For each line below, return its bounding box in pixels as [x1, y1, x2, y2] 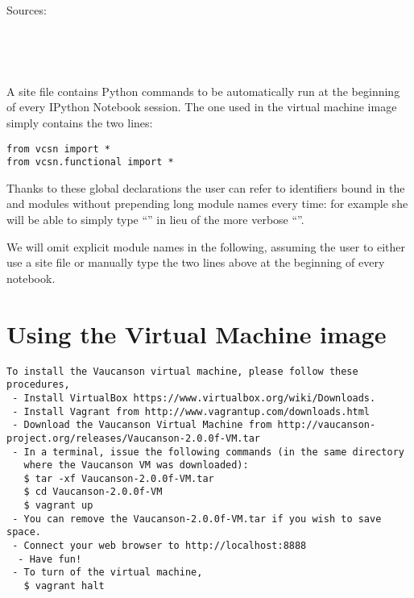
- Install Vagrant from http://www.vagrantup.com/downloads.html [12, 405, 371, 417]
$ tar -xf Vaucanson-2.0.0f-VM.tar [23, 472, 214, 484]
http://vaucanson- [277, 419, 376, 431]
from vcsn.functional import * [6, 156, 174, 168]
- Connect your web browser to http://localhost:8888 [12, 540, 307, 552]
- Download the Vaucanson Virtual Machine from [12, 419, 272, 431]
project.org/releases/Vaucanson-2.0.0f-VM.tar [6, 432, 260, 444]
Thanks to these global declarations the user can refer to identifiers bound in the [6, 179, 405, 196]
